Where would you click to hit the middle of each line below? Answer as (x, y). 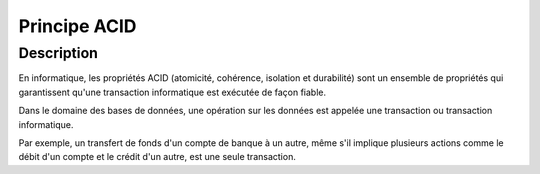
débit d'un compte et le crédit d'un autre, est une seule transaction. (157, 157)
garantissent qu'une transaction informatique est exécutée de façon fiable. (172, 92)
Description (58, 53)
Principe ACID (77, 26)
